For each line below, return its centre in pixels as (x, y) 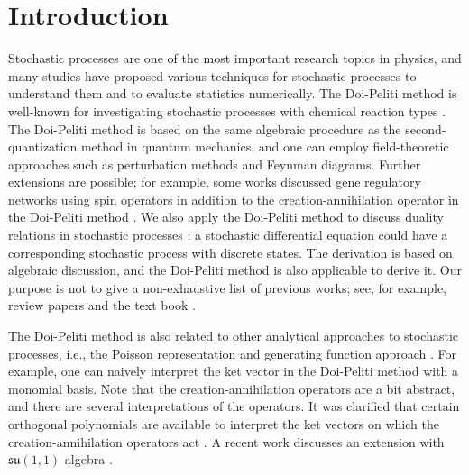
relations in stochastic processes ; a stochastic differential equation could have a (228, 235)
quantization (43, 146)
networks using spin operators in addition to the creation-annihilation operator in (234, 199)
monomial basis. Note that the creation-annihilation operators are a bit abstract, (232, 388)
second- (426, 128)
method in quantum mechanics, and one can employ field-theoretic (265, 146)
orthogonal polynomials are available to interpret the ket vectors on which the (224, 424)
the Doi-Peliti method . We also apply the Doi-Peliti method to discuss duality (226, 217)
